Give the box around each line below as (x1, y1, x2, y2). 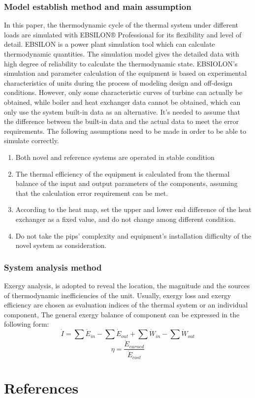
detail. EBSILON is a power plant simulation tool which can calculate (4, 39, 215, 49)
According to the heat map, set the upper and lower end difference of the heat (15, 204, 252, 214)
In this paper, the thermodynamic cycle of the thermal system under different (4, 20, 239, 30)
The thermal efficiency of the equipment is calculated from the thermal (15, 168, 230, 179)
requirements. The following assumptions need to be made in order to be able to (4, 125, 246, 136)
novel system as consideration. (15, 240, 107, 250)
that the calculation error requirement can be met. (15, 187, 168, 198)
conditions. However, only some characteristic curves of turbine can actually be (4, 87, 243, 97)
